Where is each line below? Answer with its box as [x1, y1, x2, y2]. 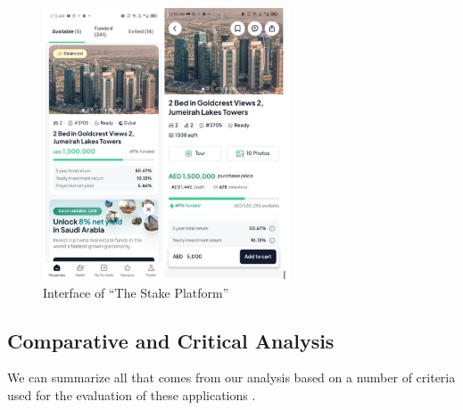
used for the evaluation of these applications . [7, 385, 256, 404]
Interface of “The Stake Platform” [43, 283, 229, 301]
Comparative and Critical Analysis [7, 326, 335, 354]
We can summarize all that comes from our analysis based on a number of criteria [7, 368, 456, 387]
